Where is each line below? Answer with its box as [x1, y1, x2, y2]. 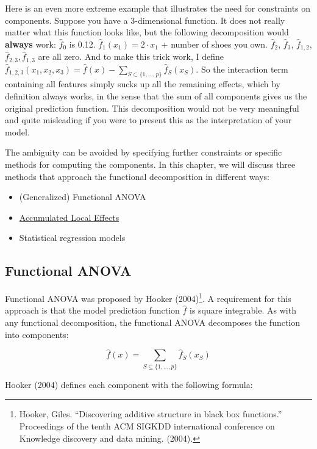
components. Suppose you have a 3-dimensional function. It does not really [5, 13, 285, 26]
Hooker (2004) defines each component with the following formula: [5, 378, 253, 390]
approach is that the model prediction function [5, 304, 180, 317]
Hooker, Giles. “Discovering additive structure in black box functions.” [19, 408, 282, 420]
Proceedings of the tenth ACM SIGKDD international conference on [19, 419, 275, 432]
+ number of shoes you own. [161, 37, 268, 50]
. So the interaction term [196, 62, 288, 75]
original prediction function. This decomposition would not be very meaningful [5, 101, 299, 114]
